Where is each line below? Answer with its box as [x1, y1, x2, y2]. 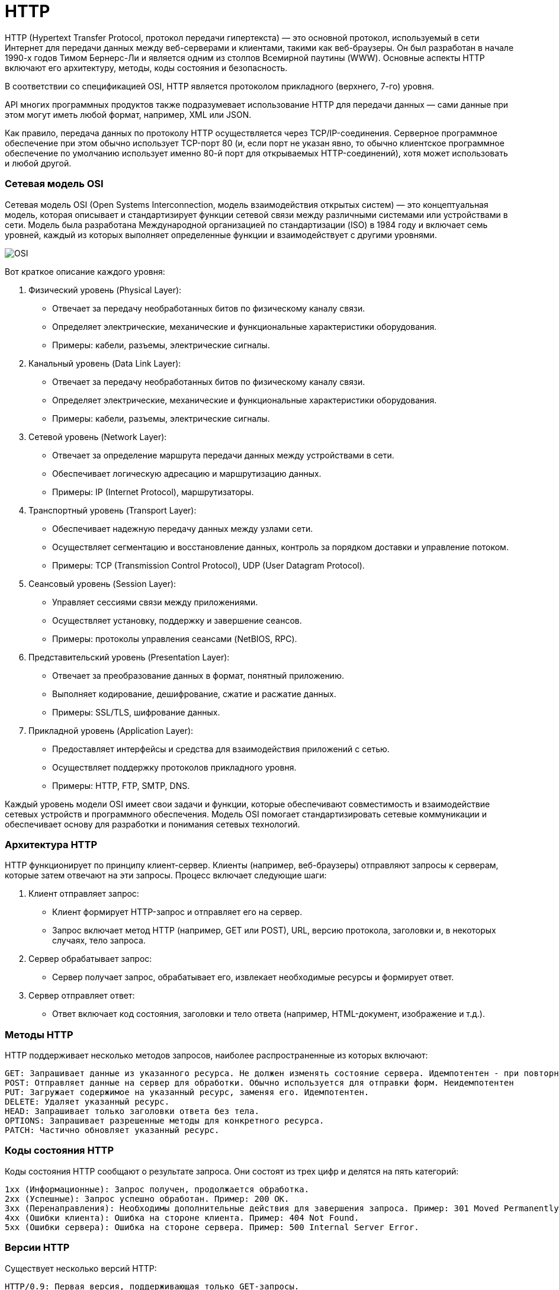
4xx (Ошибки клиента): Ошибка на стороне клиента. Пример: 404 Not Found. [5, 1212, 359, 1222]
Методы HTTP [5, 1028, 73, 1041]
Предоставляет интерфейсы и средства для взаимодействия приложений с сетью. [52, 743, 390, 754]
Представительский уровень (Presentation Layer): [28, 652, 230, 662]
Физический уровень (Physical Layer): [28, 284, 182, 295]
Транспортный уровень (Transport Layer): [28, 505, 197, 515]
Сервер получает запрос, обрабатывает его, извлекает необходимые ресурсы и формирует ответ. [52, 972, 454, 983]
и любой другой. [5, 158, 72, 168]
